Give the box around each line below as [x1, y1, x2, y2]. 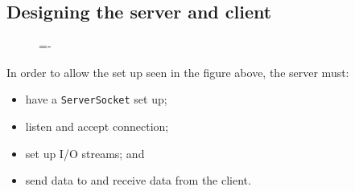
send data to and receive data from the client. [25, 172, 251, 189]
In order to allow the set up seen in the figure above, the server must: [6, 63, 349, 80]
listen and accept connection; [25, 118, 169, 135]
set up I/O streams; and [25, 144, 145, 161]
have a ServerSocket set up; [25, 91, 167, 108]
